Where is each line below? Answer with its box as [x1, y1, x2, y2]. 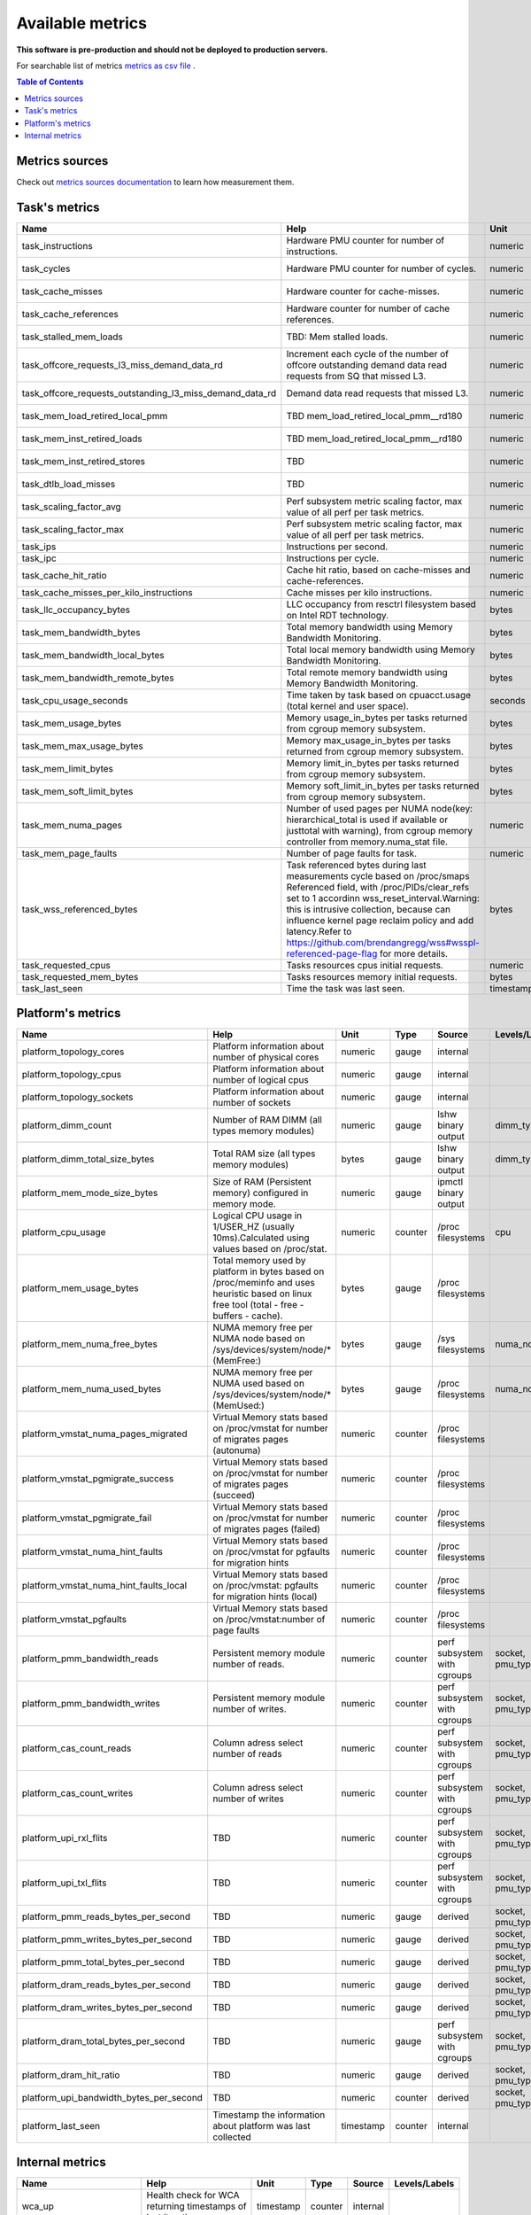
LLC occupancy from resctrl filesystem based [286, 598, 477, 610]
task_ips [21, 540, 57, 553]
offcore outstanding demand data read [286, 359, 447, 371]
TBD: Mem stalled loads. [286, 330, 389, 343]
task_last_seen [21, 982, 83, 994]
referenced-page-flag [286, 947, 378, 960]
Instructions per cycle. [286, 552, 380, 564]
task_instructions [21, 239, 93, 252]
